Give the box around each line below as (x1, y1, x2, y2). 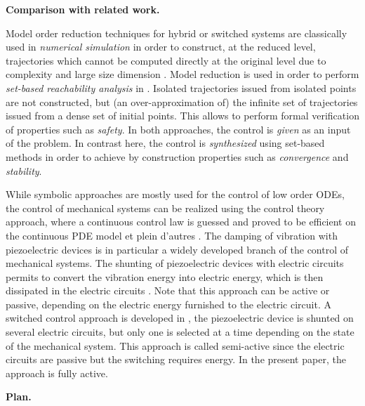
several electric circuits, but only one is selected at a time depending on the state (6, 325, 354, 339)
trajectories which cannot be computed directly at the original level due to (6, 53, 326, 67)
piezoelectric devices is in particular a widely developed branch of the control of (6, 242, 349, 256)
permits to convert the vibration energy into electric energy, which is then (6, 269, 324, 284)
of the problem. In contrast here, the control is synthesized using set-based (6, 136, 325, 150)
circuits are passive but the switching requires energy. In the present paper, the (6, 352, 346, 367)
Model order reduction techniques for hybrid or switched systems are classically (6, 25, 347, 40)
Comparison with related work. (6, 2, 160, 16)
